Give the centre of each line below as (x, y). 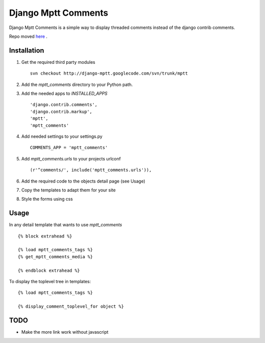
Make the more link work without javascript (65, 332)
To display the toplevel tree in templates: (50, 281)
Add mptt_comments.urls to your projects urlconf (71, 158)
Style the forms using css (47, 199)
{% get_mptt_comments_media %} (55, 257)
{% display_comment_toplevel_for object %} (71, 306)
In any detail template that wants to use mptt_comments (66, 225)
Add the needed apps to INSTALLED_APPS (65, 94)
